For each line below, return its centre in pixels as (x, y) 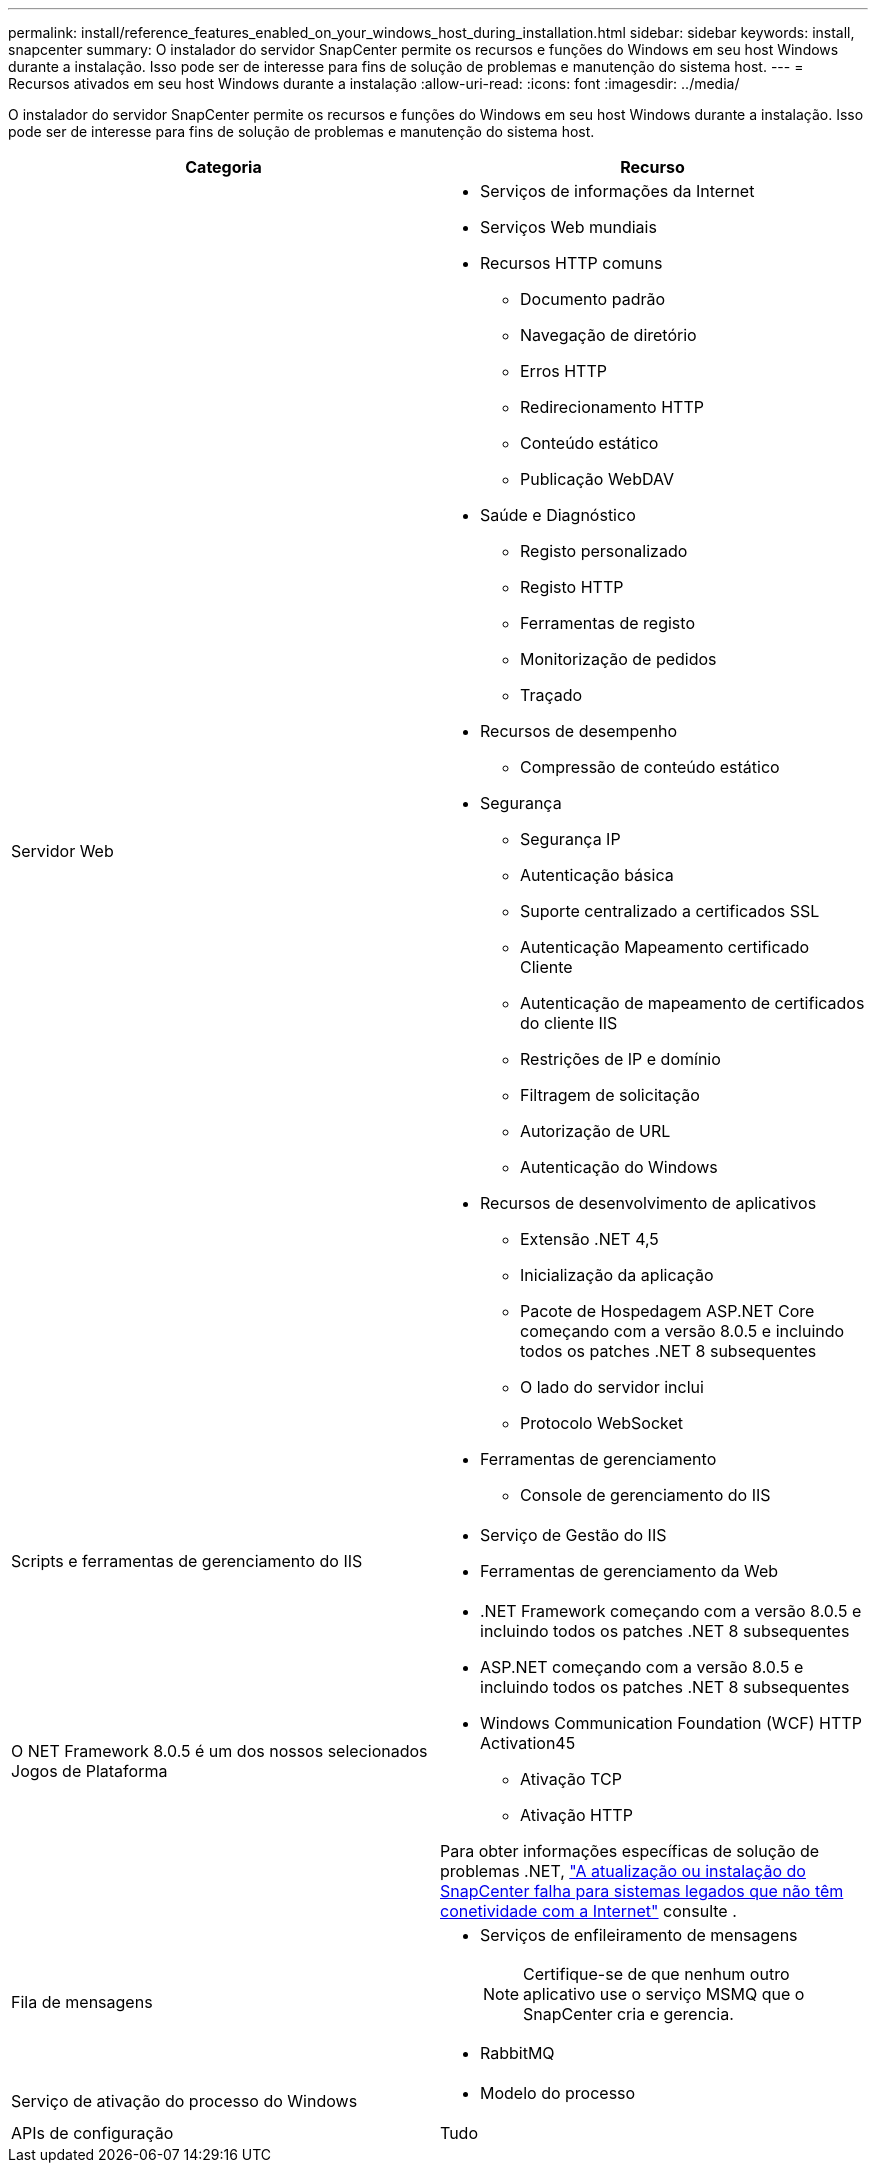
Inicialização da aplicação (617, 1275)
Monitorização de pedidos (618, 659)
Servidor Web (62, 851)
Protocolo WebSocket (602, 1423)
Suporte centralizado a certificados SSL (670, 911)
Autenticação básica (597, 875)
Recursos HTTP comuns (571, 263)
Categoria (223, 167)
